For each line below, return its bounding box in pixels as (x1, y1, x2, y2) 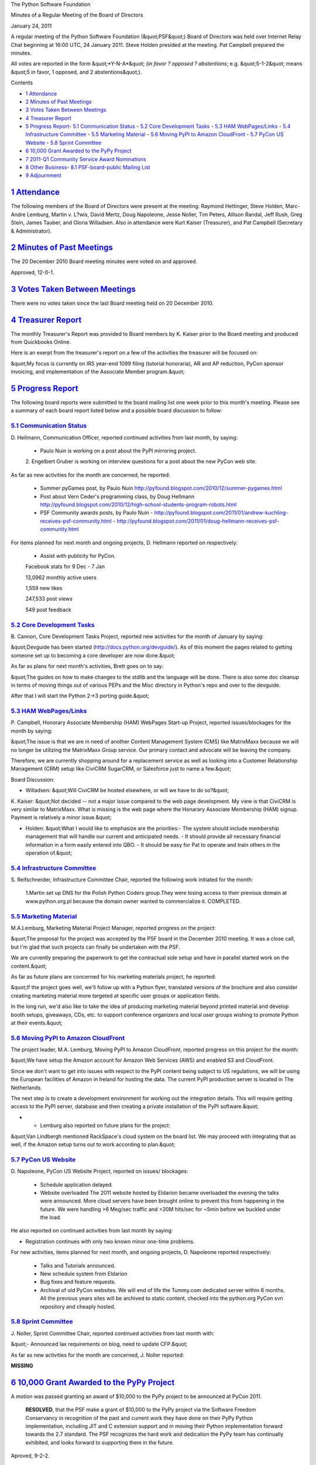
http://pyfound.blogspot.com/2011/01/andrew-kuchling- (154, 509, 288, 516)
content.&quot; (11, 962, 47, 969)
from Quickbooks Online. (11, 339, 71, 345)
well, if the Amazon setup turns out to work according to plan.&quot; (11, 1140, 176, 1148)
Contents (11, 79, 33, 86)
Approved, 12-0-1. (11, 268, 54, 275)
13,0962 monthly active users (25, 574, 97, 581)
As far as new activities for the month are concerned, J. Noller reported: (11, 1351, 184, 1358)
